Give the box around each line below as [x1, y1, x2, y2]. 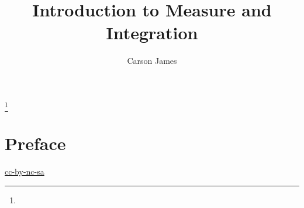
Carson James [127, 54, 177, 67]
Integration [106, 21, 198, 45]
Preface [5, 131, 66, 155]
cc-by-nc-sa [5, 165, 44, 178]
